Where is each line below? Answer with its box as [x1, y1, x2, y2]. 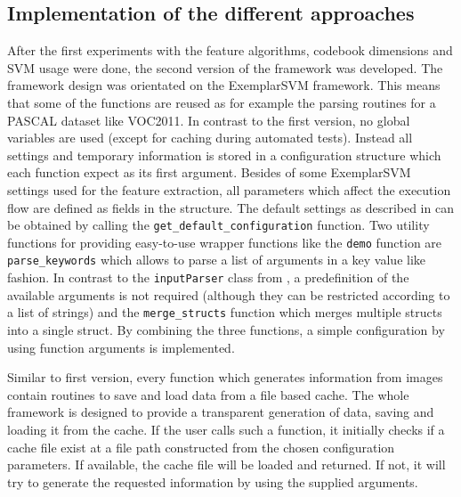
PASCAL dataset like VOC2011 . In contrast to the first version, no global [7, 110, 410, 129]
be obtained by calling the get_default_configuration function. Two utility [7, 216, 430, 234]
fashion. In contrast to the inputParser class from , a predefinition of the [7, 268, 409, 287]
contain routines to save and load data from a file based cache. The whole [7, 385, 409, 403]
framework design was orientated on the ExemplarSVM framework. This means [7, 76, 441, 94]
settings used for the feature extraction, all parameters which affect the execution [7, 180, 451, 199]
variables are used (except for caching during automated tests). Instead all [7, 128, 413, 147]
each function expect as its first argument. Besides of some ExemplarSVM [7, 163, 411, 182]
